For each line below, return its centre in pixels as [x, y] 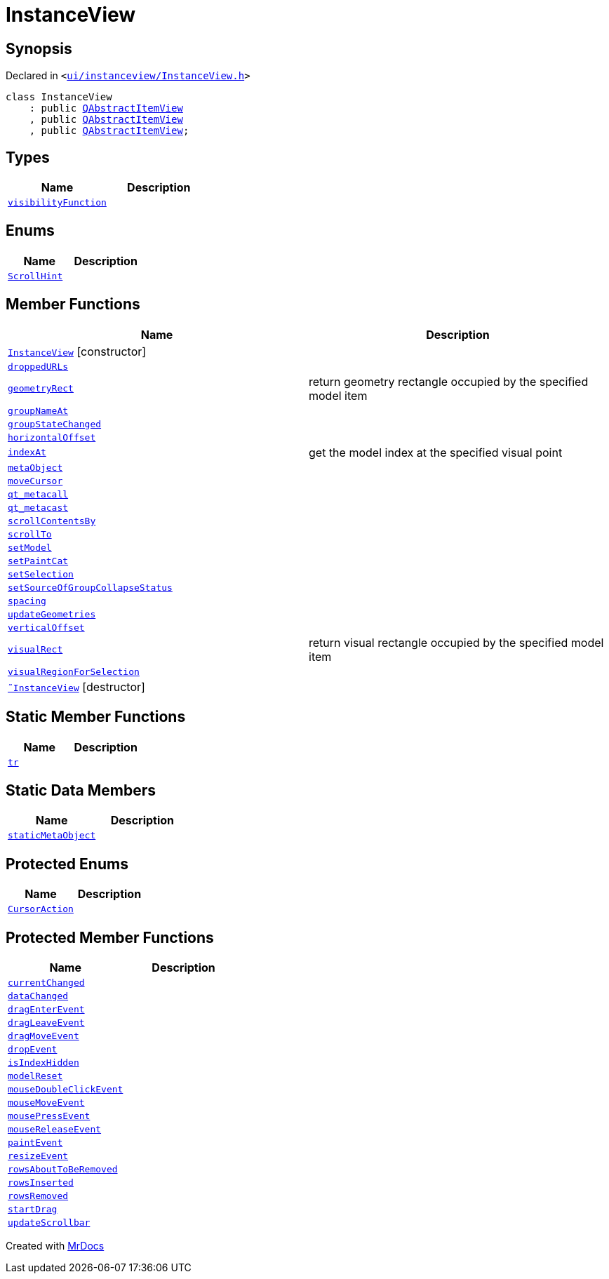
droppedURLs [38, 366]
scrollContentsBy [52, 521]
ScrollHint [35, 276]
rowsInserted [41, 1183]
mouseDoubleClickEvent [66, 1090]
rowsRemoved [38, 1196]
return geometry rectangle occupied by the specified [449, 381]
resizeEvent [38, 1156]
